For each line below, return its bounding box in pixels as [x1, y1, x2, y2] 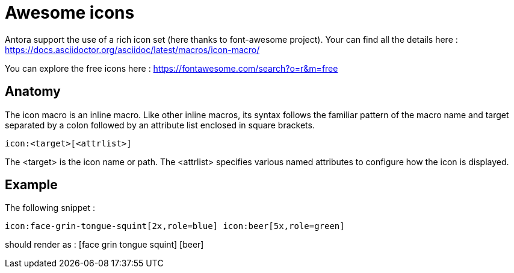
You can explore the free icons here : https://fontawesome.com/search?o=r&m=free [5, 63, 338, 74]
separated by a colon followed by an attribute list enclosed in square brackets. [5, 119, 315, 130]
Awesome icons [5, 2, 135, 23]
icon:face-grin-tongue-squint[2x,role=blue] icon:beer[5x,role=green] [5, 221, 345, 231]
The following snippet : [5, 202, 96, 213]
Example [5, 177, 58, 193]
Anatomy [5, 84, 61, 99]
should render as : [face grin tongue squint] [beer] [5, 239, 204, 250]
